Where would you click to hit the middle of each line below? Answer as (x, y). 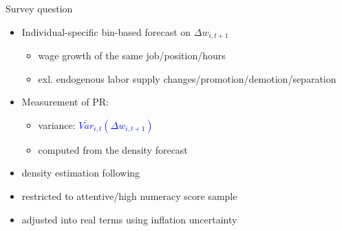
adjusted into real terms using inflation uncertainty (129, 219)
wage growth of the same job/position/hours (132, 56)
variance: (57, 124)
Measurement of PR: (65, 102)
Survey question (39, 8)
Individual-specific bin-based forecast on (106, 31)
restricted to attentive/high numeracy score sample (129, 196)
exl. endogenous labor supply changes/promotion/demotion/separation (187, 78)
